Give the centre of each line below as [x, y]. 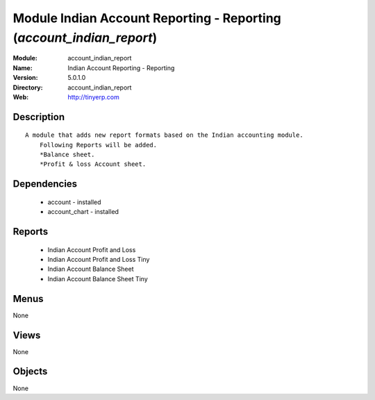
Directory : [28, 87]
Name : [23, 68]
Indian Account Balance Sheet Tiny [98, 278]
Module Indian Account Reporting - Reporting [147, 18]
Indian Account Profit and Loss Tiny [99, 260]
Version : [25, 78]
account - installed [74, 202]
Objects [30, 372]
